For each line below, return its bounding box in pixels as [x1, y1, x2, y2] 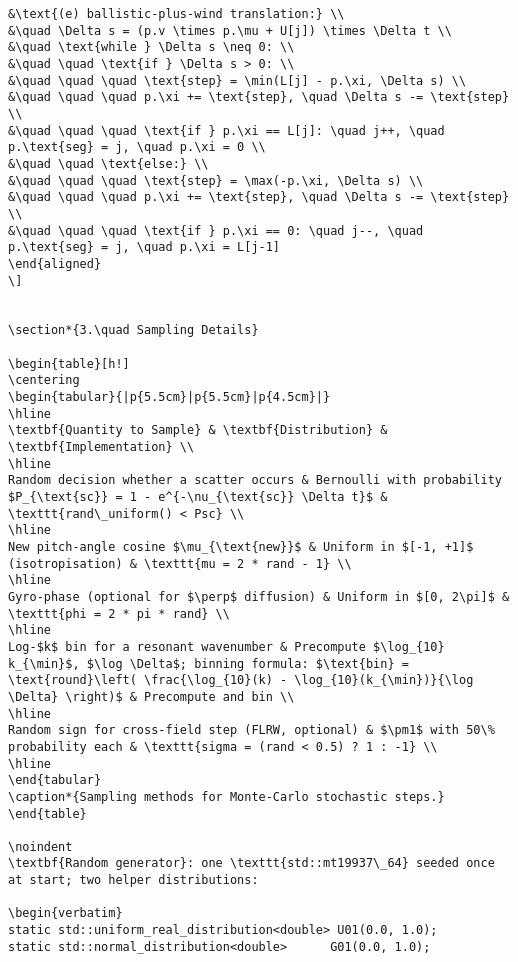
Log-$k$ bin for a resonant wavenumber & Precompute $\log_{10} [8, 639, 445, 654]
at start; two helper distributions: [8, 873, 259, 888]
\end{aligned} [8, 256, 102, 271]
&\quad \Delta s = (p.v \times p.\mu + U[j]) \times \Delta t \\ [8, 23, 452, 38]
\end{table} [8, 806, 87, 821]
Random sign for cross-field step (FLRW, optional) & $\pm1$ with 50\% [8, 723, 495, 738]
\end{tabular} [8, 773, 102, 788]
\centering [8, 373, 80, 388]
